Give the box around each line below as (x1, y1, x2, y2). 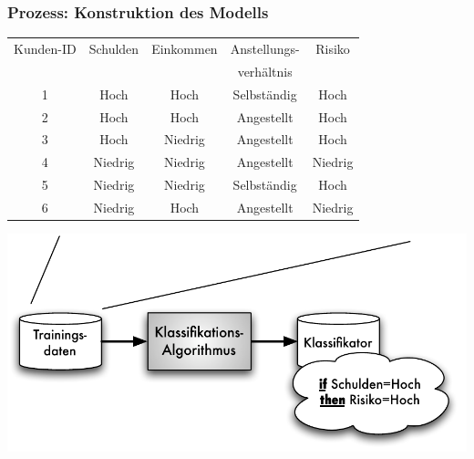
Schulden (88, 38, 139, 57)
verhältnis (237, 61, 293, 80)
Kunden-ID (14, 38, 77, 57)
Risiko (315, 38, 350, 57)
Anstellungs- (230, 38, 300, 57)
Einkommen (151, 38, 218, 57)
